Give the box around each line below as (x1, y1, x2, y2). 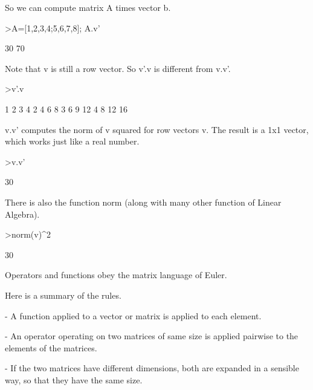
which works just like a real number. (5, 135, 140, 148)
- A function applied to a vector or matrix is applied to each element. (5, 309, 262, 322)
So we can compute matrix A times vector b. (5, 1, 171, 13)
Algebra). (5, 207, 40, 220)
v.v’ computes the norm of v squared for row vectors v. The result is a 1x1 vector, (5, 123, 309, 135)
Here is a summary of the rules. (5, 288, 121, 301)
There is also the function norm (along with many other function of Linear (5, 195, 282, 208)
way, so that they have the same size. (5, 373, 143, 386)
